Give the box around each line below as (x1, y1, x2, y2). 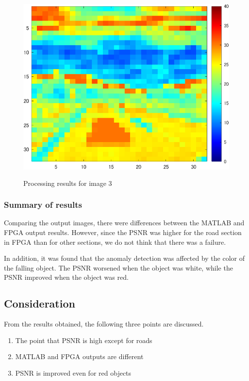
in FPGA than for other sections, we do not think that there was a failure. (4, 236, 226, 247)
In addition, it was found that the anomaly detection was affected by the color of (4, 253, 245, 263)
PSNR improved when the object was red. (4, 272, 129, 282)
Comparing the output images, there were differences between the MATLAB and (4, 218, 245, 228)
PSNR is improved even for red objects (15, 367, 132, 378)
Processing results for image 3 (23, 178, 112, 188)
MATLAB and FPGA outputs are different (15, 351, 144, 362)
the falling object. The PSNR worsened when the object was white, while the (4, 262, 233, 272)
